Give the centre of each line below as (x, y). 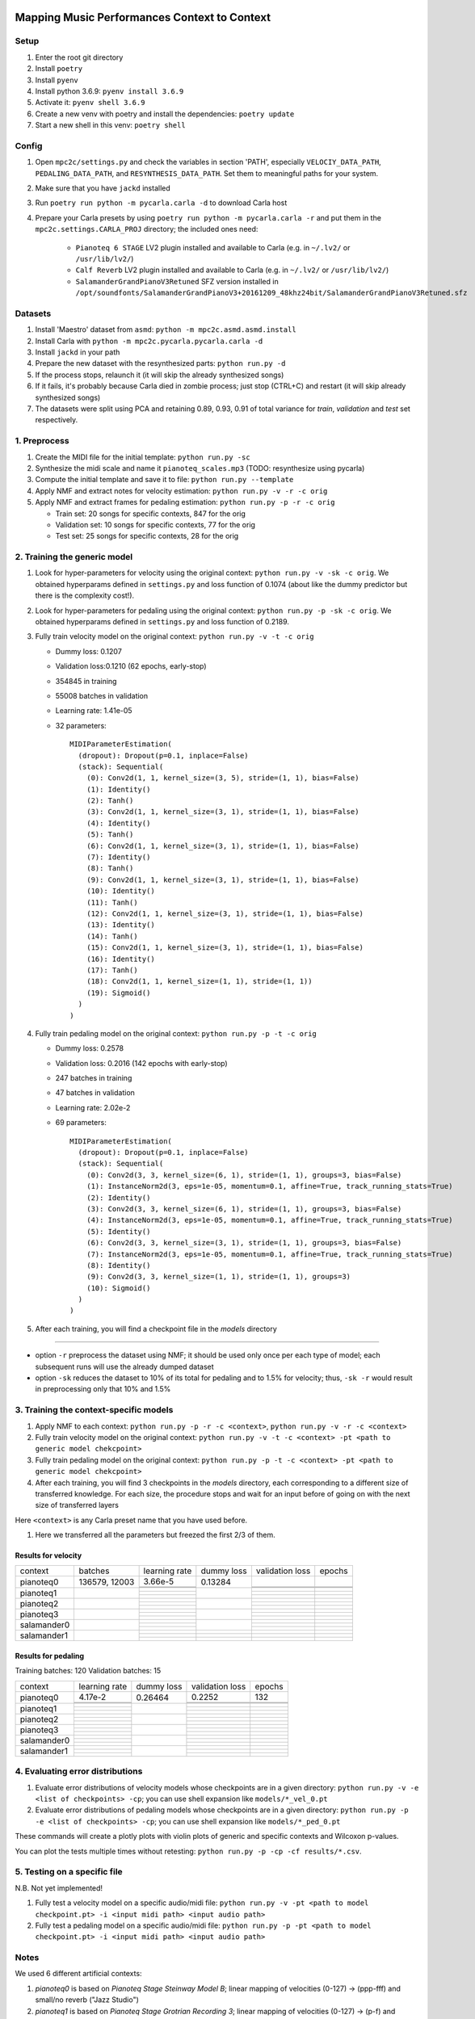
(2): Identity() (118, 1198)
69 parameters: (81, 1123)
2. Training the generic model (74, 557)
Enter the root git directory (79, 57)
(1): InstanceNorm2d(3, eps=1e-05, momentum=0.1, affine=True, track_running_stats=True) (269, 1186)
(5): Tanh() (110, 835)
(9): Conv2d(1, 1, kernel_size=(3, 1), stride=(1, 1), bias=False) (223, 879)
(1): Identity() (118, 789)
